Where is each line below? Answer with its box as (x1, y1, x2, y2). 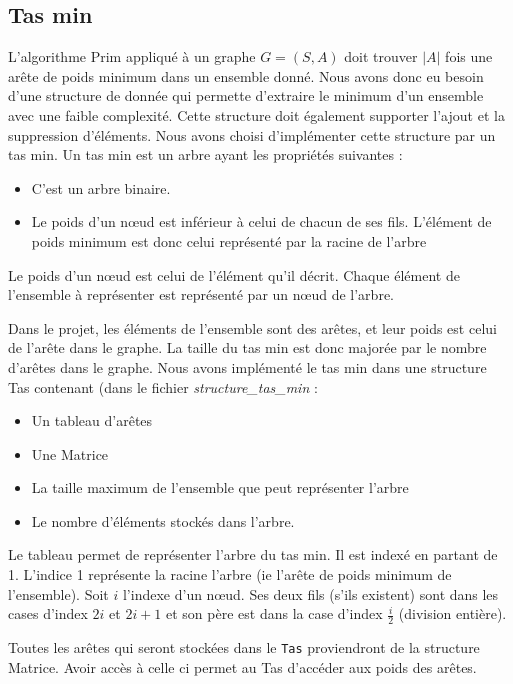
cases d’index (8, 603, 88, 624)
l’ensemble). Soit (8, 583, 109, 604)
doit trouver (344, 46, 418, 67)
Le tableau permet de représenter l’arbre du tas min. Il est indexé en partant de (8, 544, 498, 565)
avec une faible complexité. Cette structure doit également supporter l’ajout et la (8, 104, 505, 125)
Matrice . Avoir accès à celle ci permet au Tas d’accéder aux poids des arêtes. (8, 656, 477, 677)
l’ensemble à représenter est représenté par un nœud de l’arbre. (8, 284, 394, 305)
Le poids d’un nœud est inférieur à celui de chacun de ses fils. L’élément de (31, 211, 492, 232)
